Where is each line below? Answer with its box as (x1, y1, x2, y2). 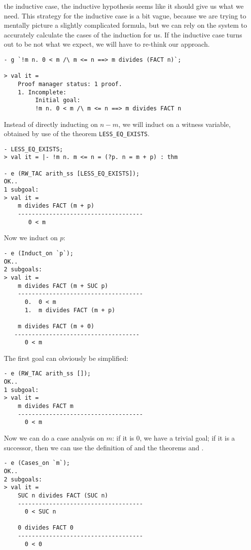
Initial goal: (35, 97, 81, 104)
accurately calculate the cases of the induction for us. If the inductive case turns (4, 29, 242, 39)
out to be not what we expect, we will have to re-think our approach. (4, 39, 210, 49)
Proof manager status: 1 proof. (17, 80, 122, 88)
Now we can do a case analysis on (4, 433, 104, 443)
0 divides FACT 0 (17, 524, 74, 532)
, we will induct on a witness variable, (118, 119, 231, 129)
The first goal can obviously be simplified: (4, 353, 129, 363)
